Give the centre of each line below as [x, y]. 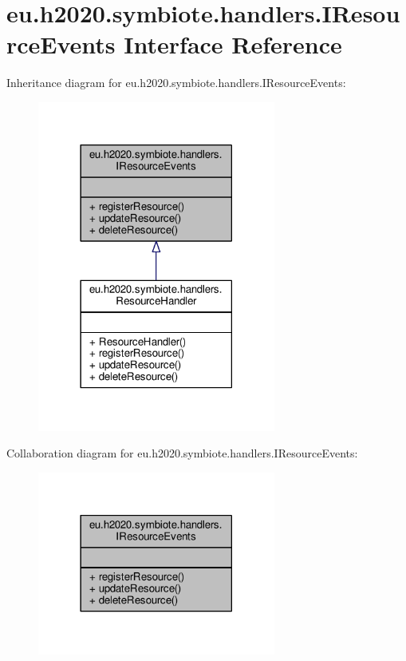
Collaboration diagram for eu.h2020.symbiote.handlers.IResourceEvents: [182, 453]
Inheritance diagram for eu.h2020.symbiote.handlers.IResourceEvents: [176, 83]
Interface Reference [233, 44]
